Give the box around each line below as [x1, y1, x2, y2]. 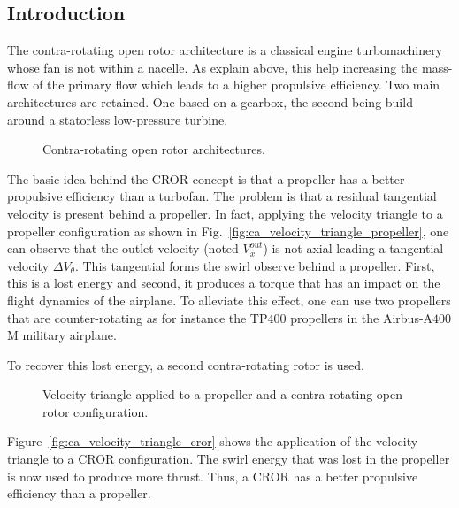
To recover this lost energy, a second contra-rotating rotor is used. [7, 355, 364, 373]
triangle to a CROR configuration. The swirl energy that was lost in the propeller [7, 450, 450, 468]
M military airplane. [7, 326, 117, 344]
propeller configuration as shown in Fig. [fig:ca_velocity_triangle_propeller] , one [7, 221, 449, 240]
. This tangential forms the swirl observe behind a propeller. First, [74, 256, 435, 274]
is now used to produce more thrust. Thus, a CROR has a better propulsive [7, 466, 418, 485]
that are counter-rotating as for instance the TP [7, 308, 268, 327]
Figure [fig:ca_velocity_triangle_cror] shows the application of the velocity [7, 432, 418, 450]
